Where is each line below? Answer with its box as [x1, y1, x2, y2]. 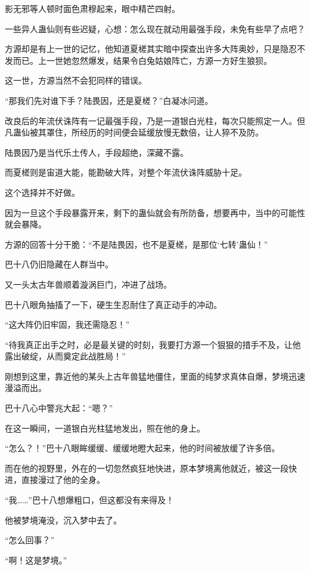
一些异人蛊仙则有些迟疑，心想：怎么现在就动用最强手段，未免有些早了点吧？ [5, 22, 305, 35]
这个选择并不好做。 [5, 186, 80, 198]
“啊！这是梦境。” [5, 553, 67, 566]
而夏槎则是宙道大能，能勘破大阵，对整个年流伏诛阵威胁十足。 [5, 166, 247, 178]
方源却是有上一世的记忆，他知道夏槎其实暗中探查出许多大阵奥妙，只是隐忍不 [5, 42, 305, 55]
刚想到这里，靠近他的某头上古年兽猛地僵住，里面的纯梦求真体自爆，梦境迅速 [5, 369, 305, 382]
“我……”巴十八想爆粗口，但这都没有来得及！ [5, 494, 174, 506]
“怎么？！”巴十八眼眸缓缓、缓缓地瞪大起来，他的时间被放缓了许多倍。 [5, 442, 280, 454]
